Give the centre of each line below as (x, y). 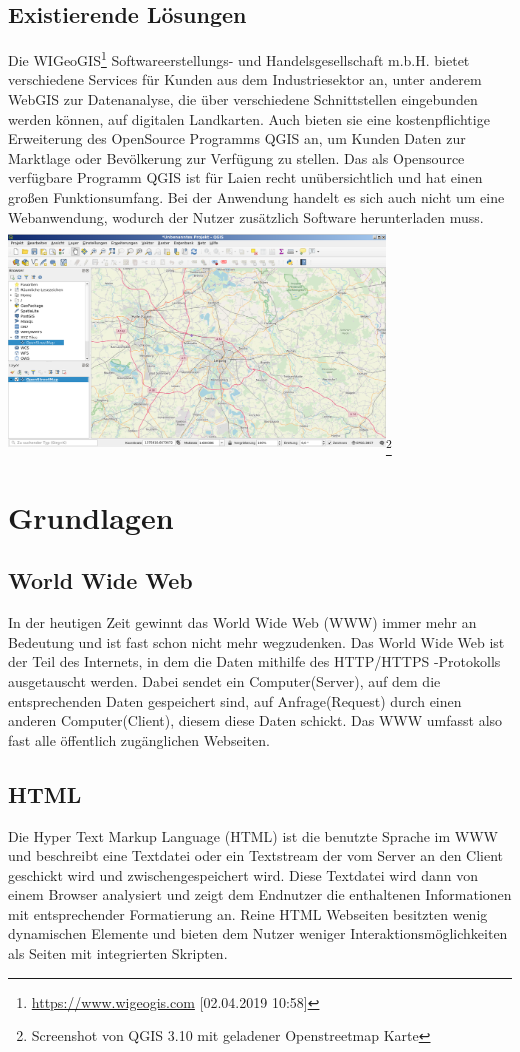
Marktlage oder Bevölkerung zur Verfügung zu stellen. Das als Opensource (236, 157)
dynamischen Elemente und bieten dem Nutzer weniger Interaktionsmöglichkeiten (258, 933)
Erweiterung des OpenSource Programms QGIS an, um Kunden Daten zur (237, 138)
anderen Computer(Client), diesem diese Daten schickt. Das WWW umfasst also (255, 720)
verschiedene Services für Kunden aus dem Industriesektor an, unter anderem (245, 79)
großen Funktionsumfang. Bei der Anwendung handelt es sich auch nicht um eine (256, 197)
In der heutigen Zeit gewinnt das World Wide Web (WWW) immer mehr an (242, 622)
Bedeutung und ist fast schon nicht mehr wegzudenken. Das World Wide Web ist (256, 641)
